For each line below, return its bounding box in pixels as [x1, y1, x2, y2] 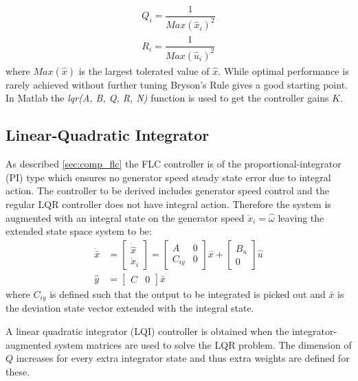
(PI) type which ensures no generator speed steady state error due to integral [5, 170, 331, 184]
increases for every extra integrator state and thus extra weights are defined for [16, 351, 350, 365]
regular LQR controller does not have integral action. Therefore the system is [5, 197, 331, 211]
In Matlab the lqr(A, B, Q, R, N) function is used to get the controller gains [5, 91, 329, 105]
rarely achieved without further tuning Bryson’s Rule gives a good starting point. [5, 77, 348, 91]
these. [5, 364, 30, 378]
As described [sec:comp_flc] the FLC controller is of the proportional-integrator [5, 157, 342, 171]
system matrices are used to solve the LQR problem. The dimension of [54, 337, 352, 351]
